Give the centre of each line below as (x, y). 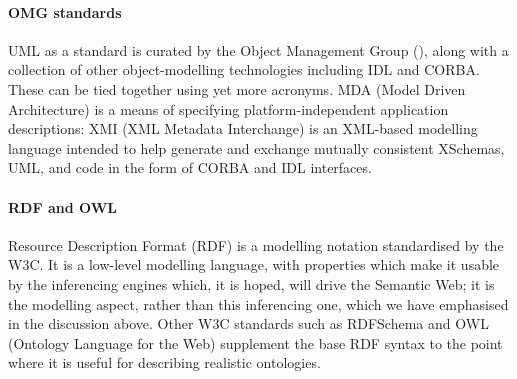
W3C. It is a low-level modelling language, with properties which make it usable (254, 264)
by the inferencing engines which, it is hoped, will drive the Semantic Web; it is (251, 283)
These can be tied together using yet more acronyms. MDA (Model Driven (237, 88)
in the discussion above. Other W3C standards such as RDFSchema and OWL (248, 323)
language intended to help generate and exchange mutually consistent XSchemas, (256, 147)
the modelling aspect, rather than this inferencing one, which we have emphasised (258, 303)
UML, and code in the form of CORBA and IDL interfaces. (190, 167)
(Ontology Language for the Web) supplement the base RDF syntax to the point (255, 342)
